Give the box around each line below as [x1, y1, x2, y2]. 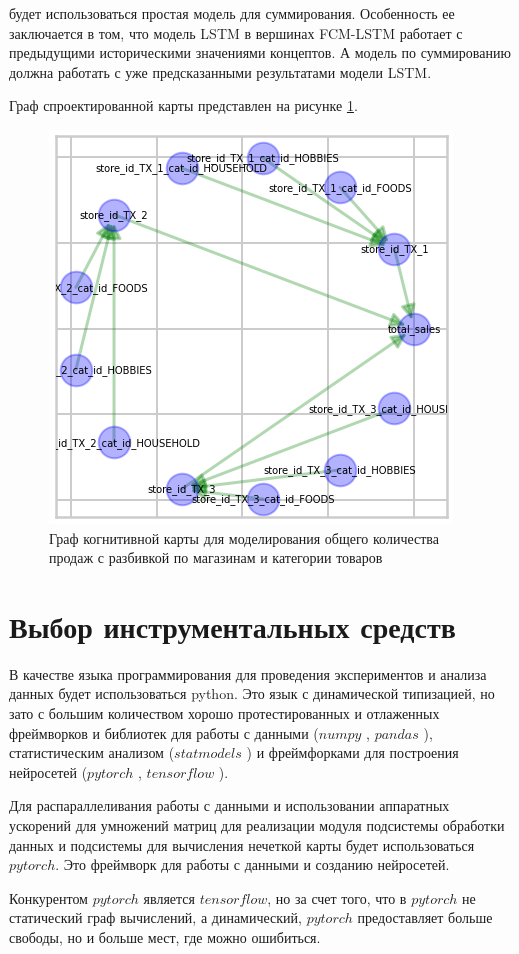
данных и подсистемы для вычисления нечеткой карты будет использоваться [9, 834, 475, 855]
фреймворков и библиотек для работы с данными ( [9, 722, 319, 743]
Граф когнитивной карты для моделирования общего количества [49, 527, 439, 548]
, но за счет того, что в [267, 887, 407, 908]
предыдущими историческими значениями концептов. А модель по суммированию [9, 42, 511, 63]
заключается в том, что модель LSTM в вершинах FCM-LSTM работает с [9, 22, 463, 43]
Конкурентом [9, 887, 88, 908]
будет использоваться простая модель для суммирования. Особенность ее [9, 3, 455, 23]
